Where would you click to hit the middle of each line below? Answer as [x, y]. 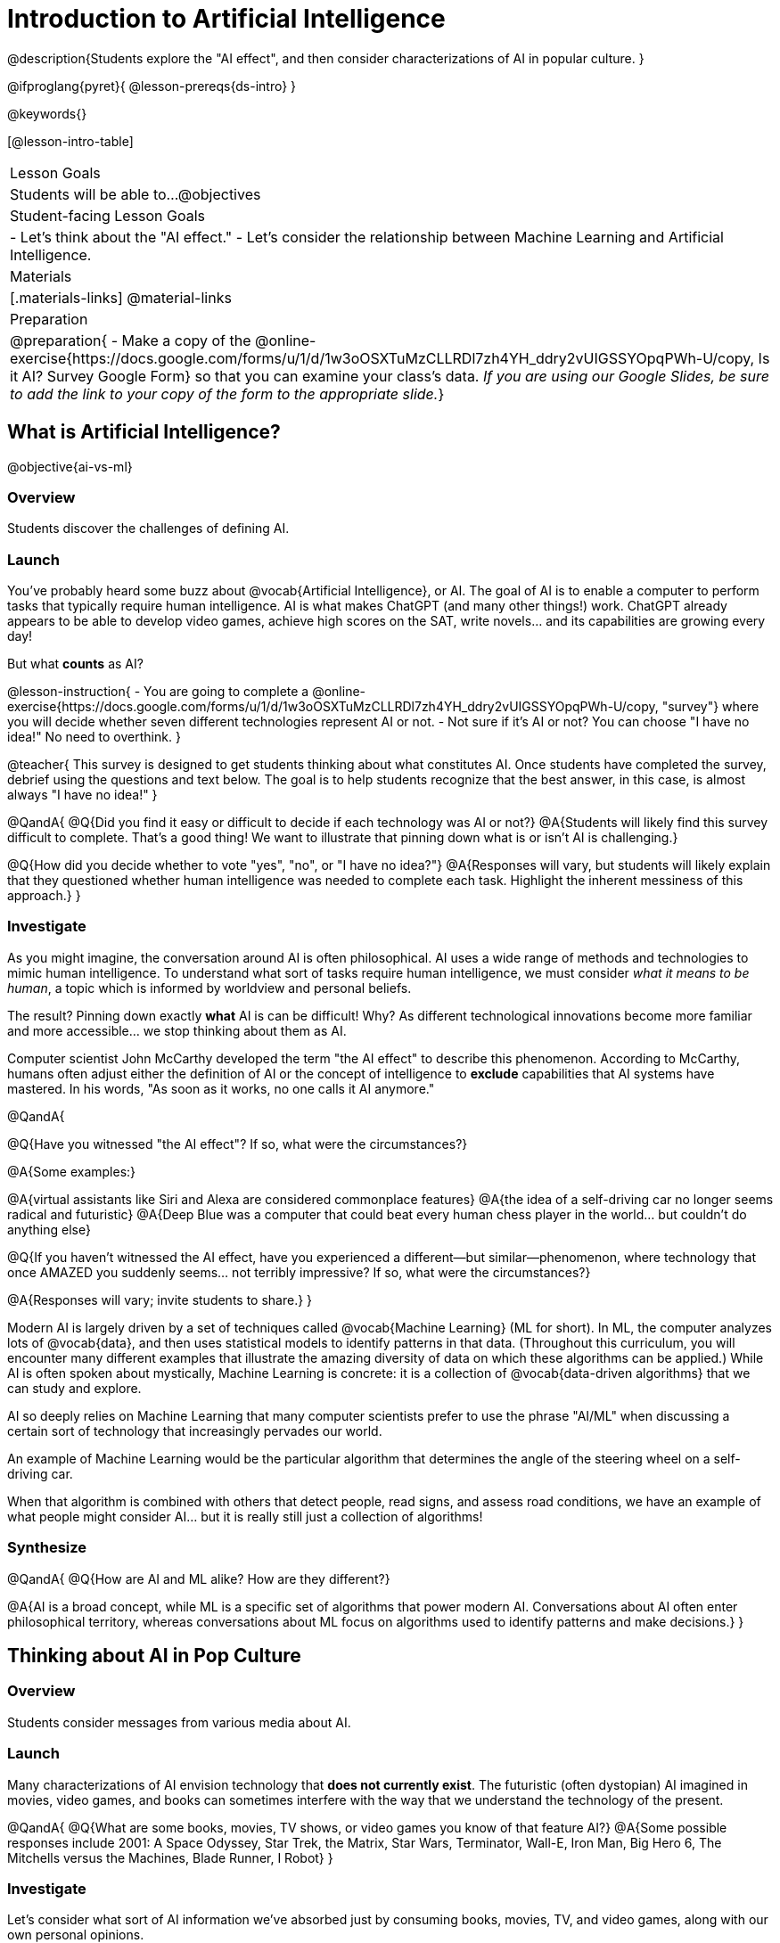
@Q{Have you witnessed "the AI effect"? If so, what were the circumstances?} [238, 1144]
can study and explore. [74, 1388]
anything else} [49, 1229]
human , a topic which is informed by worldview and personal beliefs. [209, 988]
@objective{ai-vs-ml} [70, 466]
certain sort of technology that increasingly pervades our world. [195, 1431]
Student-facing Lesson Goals [108, 215]
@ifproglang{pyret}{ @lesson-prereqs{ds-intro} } [152, 86]
